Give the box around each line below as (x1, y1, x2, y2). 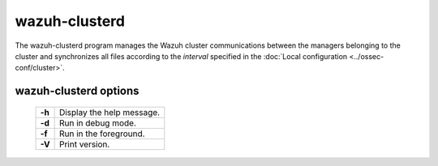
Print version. (58, 138, 110, 150)
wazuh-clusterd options (15, 84, 140, 98)
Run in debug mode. (58, 117, 137, 129)
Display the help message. (58, 106, 161, 117)
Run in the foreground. (58, 128, 145, 139)
